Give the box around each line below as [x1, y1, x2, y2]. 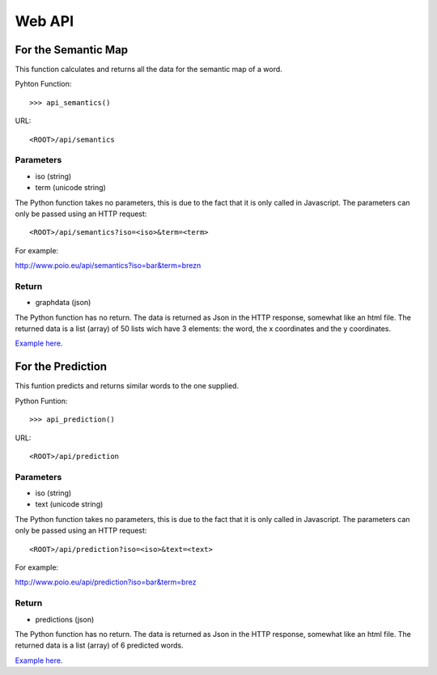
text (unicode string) [35, 499, 104, 509]
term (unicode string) [35, 183, 107, 193]
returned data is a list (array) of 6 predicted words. [15, 640, 184, 651]
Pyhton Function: [15, 79, 72, 89]
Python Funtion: [15, 396, 68, 405]
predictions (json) [35, 614, 95, 624]
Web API [15, 12, 74, 30]
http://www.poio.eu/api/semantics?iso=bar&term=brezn [15, 261, 202, 270]
